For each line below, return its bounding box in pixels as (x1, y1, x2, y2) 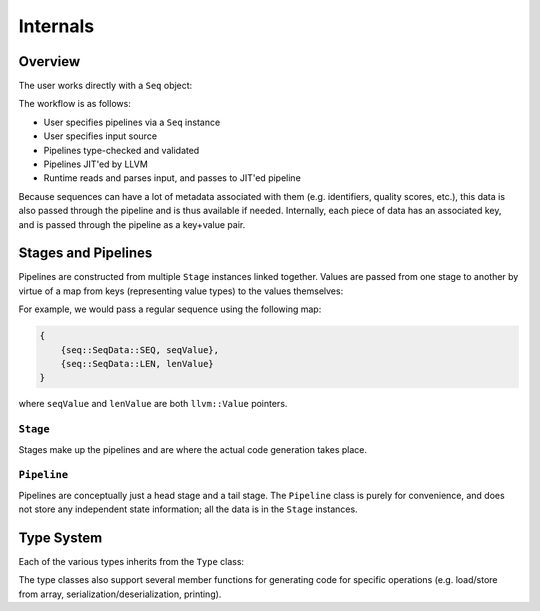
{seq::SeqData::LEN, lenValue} (60, 358, 214, 370)
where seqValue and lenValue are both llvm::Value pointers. (18, 398, 288, 410)
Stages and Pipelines (18, 245, 153, 262)
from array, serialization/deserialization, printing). (18, 588, 222, 600)
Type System (18, 529, 103, 546)
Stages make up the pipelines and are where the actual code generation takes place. (18, 443, 368, 455)
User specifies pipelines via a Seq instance (43, 116, 221, 128)
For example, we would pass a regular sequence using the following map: (18, 303, 322, 315)
